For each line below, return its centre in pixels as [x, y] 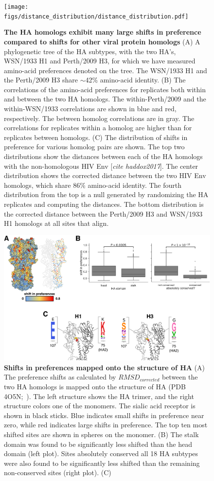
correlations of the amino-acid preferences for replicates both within [105, 89]
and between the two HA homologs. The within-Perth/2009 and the [105, 99]
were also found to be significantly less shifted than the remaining [102, 463]
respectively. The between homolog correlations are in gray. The [99, 118]
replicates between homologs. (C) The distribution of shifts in [96, 137]
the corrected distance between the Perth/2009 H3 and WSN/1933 [103, 213]
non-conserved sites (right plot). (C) [58, 472]
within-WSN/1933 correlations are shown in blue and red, [90, 109]
